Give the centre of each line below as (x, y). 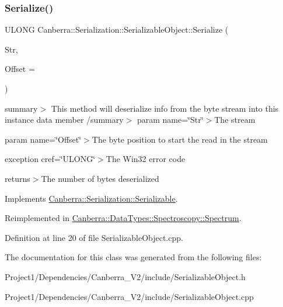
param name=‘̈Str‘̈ (170, 120)
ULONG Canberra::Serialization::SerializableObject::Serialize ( (117, 30)
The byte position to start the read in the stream (180, 139)
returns (18, 178)
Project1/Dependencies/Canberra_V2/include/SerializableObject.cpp (129, 296)
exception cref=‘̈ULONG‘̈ (50, 159)
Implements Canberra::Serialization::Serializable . (91, 198)
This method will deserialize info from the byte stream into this (165, 108)
